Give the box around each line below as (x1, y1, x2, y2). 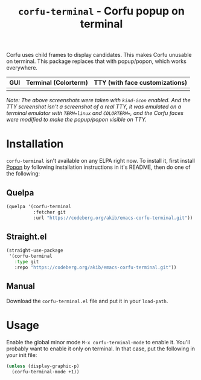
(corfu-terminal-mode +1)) (11, 369, 80, 375)
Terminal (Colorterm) (26, 79, 89, 87)
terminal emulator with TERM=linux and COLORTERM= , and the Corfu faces (6, 110, 184, 117)
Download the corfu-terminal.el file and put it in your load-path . (6, 297, 168, 304)
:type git (14, 259, 39, 265)
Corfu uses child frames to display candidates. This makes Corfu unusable (6, 51, 192, 59)
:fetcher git (33, 209, 66, 215)
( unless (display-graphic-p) (6, 363, 80, 369)
